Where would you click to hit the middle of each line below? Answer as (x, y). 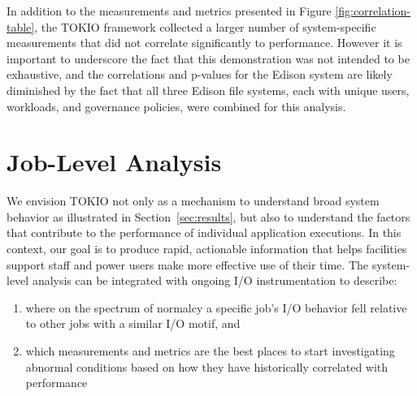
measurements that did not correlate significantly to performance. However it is (204, 43)
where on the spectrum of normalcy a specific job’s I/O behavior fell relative (216, 307)
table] (21, 26)
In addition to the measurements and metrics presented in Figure (169, 11)
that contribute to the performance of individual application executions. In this (204, 232)
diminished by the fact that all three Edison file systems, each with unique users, (208, 90)
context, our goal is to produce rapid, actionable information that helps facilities (207, 249)
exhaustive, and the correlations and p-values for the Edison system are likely (200, 74)
